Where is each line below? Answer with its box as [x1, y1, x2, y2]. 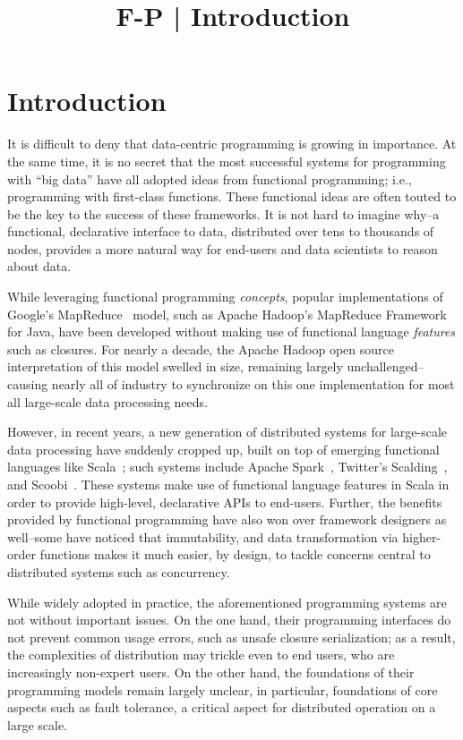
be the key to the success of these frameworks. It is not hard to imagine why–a [7, 204, 440, 223]
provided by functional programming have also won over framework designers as [7, 510, 447, 529]
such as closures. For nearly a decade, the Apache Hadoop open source [7, 339, 394, 358]
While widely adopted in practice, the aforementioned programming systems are [7, 592, 447, 611]
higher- [402, 527, 442, 546]
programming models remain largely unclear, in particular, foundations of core [7, 680, 438, 699]
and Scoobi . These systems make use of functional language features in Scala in [7, 475, 450, 493]
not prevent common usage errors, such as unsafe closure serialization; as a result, [7, 627, 456, 646]
